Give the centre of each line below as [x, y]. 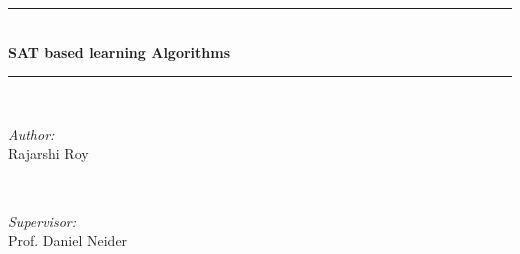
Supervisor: [42, 220]
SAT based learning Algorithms [119, 51]
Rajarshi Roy [48, 153]
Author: [31, 133]
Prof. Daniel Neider [68, 240]
